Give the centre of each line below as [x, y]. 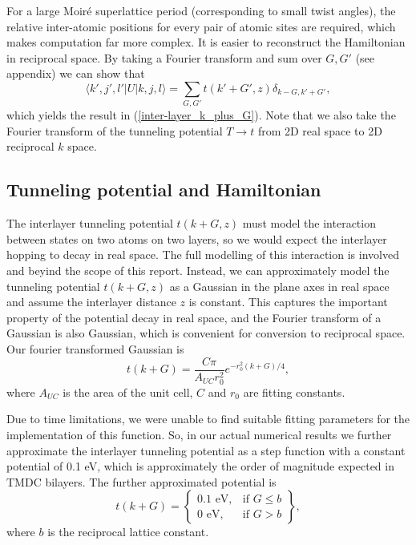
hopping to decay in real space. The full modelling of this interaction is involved [203, 254]
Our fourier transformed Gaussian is [95, 349]
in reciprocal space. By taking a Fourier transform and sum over [164, 57]
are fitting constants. [294, 392]
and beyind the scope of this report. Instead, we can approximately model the [198, 270]
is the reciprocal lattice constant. [128, 532]
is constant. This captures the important [288, 302]
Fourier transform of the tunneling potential [115, 130]
